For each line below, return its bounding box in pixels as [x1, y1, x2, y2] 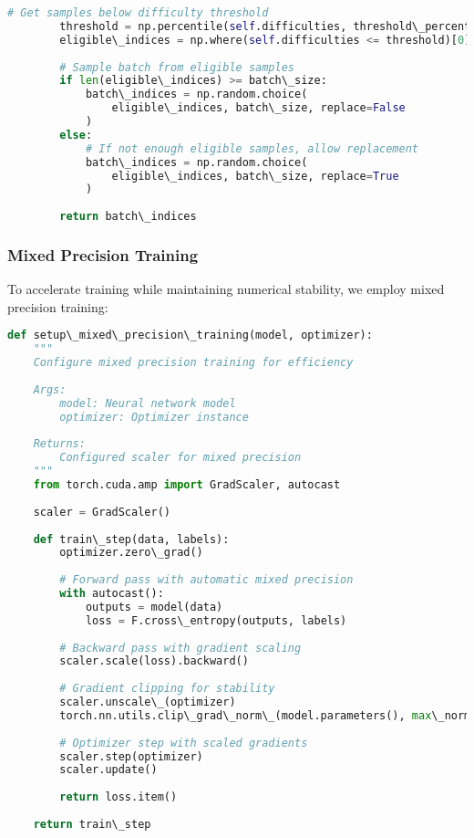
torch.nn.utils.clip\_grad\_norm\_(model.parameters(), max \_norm [59, 708, 471, 722]
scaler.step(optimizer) [59, 749, 203, 763]
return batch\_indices [59, 210, 197, 224]
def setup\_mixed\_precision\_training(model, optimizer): [7, 329, 373, 342]
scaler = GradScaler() [33, 505, 170, 519]
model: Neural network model [59, 396, 236, 410]
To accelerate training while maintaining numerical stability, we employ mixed [7, 279, 445, 299]
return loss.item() [59, 791, 178, 804]
